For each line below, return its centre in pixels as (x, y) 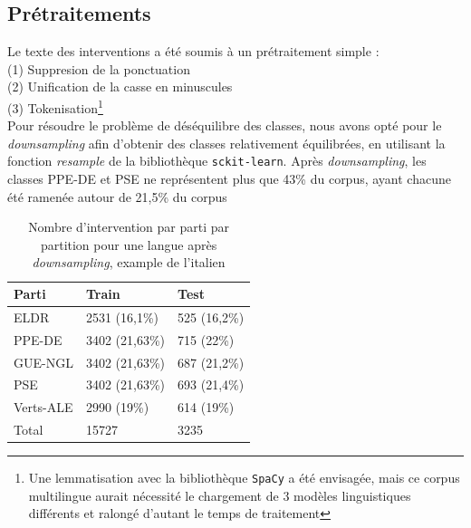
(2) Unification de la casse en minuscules (120, 86)
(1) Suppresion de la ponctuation (99, 68)
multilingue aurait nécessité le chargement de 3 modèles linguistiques (220, 495)
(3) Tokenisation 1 (55, 106)
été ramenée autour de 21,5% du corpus (117, 196)
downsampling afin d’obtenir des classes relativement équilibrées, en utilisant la (226, 143)
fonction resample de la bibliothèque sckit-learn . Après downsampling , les (217, 161)
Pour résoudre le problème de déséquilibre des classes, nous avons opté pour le (225, 125)
